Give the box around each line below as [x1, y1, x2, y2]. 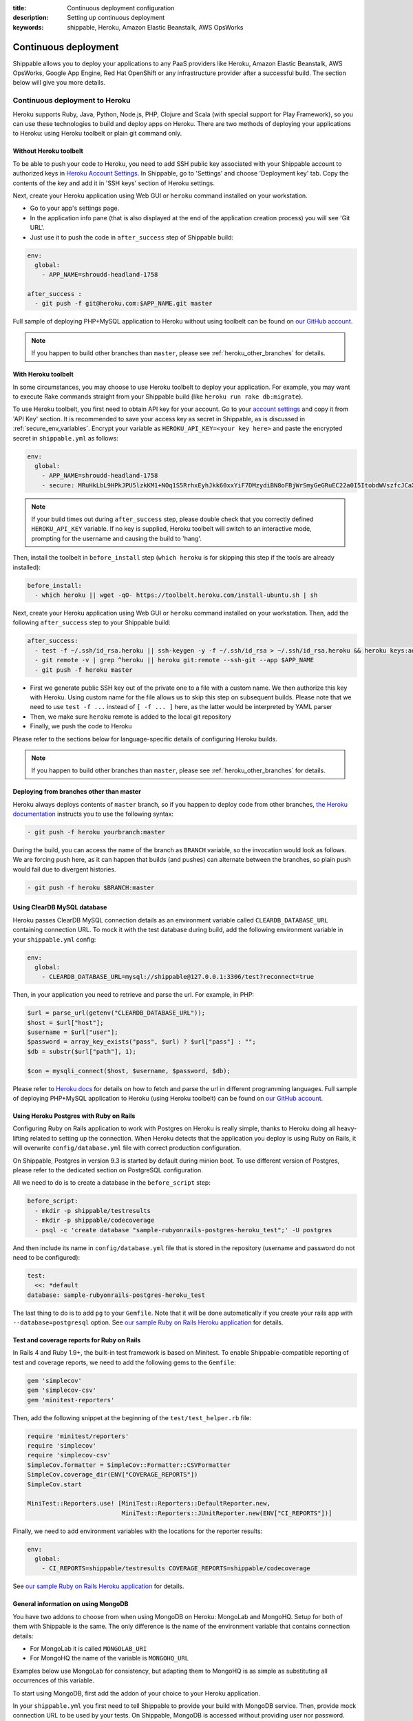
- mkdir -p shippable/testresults [34, 1207, 151, 1214]
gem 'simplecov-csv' [27, 1386, 96, 1394]
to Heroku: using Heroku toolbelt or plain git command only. [12, 129, 182, 138]
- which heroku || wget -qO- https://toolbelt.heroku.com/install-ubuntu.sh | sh [34, 591, 318, 599]
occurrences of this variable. [12, 1676, 94, 1685]
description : [12, 14, 49, 22]
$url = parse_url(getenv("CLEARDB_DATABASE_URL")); [27, 1009, 206, 1017]
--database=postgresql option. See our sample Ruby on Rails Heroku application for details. [12, 1318, 284, 1327]
